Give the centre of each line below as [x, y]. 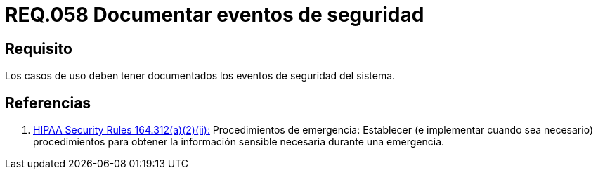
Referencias [48, 103]
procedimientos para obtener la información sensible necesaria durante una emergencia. [239, 142]
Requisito [39, 48]
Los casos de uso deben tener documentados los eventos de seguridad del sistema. [200, 76]
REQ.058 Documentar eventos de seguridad [215, 15]
